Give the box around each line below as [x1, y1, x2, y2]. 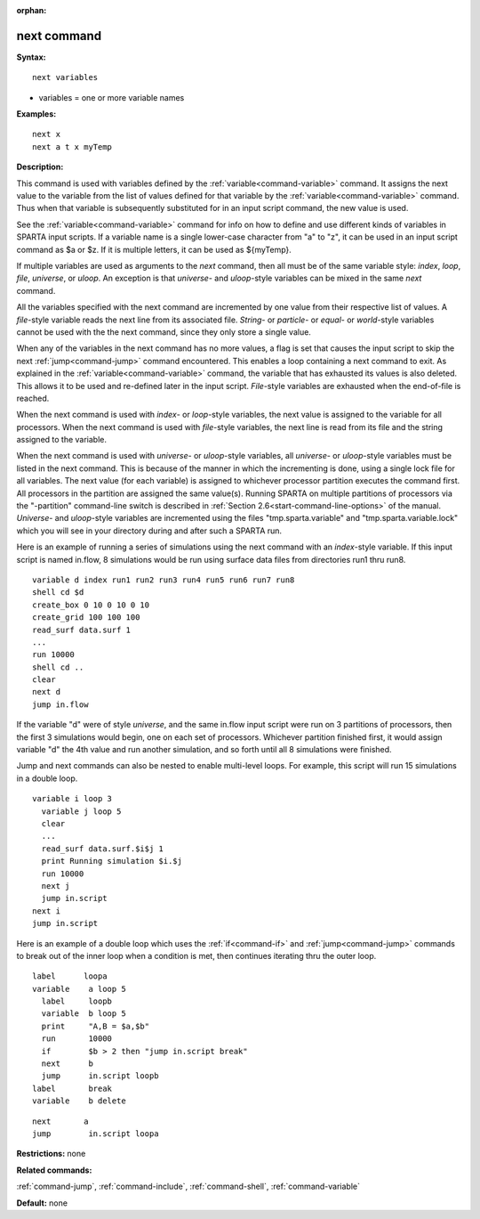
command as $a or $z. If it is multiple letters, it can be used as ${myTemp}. [16, 244, 292, 255]
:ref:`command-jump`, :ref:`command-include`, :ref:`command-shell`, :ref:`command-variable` [16, 1181, 360, 1192]
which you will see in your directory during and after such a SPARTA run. [16, 525, 283, 536]
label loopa [32, 971, 108, 981]
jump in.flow [32, 699, 89, 710]
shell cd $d [32, 588, 84, 597]
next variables [32, 72, 99, 83]
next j [41, 881, 70, 890]
